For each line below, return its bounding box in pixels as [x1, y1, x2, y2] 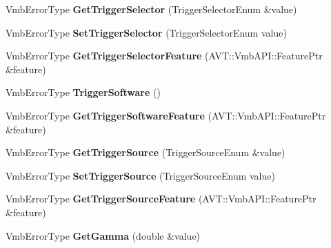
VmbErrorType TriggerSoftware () [6, 85, 161, 99]
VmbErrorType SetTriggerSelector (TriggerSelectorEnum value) [6, 25, 287, 39]
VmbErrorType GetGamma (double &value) [6, 228, 201, 242]
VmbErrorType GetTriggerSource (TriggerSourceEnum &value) [6, 145, 285, 160]
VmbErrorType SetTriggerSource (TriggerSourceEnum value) [6, 168, 275, 182]
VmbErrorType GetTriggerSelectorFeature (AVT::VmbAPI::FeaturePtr [6, 48, 323, 63]
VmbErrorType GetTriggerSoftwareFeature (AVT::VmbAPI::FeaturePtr [6, 108, 326, 122]
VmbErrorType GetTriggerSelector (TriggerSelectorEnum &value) [6, 2, 297, 16]
